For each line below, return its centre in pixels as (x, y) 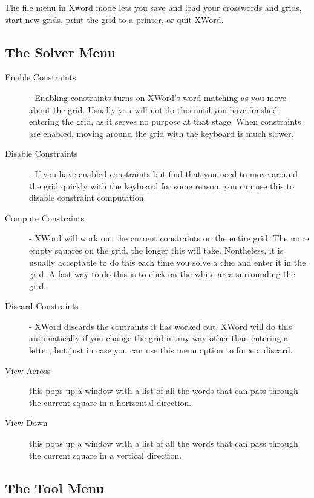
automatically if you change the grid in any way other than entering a (159, 338)
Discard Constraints (42, 306)
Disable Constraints (41, 153)
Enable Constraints (41, 77)
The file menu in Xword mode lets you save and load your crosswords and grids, (153, 7)
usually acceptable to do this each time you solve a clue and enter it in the (168, 262)
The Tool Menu (54, 487)
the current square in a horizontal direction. (110, 402)
